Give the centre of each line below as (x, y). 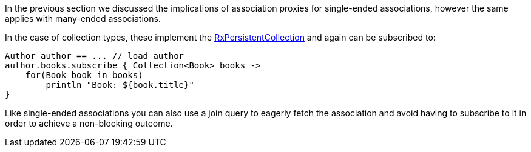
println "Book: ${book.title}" (120, 85)
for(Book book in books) (84, 75)
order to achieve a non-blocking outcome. (89, 123)
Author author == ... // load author (95, 56)
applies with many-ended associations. (83, 18)
